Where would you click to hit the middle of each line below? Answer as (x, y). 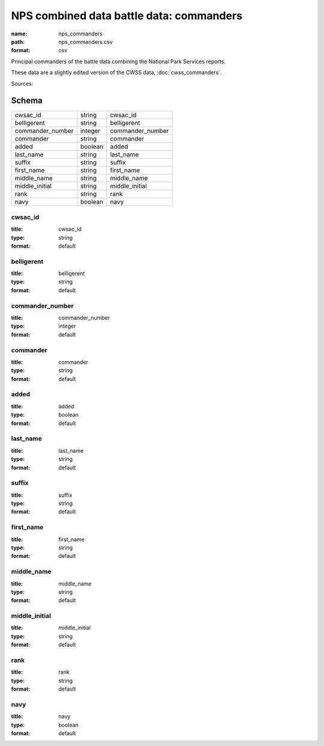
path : (18, 41)
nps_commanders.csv (86, 41)
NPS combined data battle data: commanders (127, 16)
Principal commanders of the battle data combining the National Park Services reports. (118, 61)
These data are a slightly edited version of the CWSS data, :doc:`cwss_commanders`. (116, 73)
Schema (27, 101)
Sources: (22, 84)
